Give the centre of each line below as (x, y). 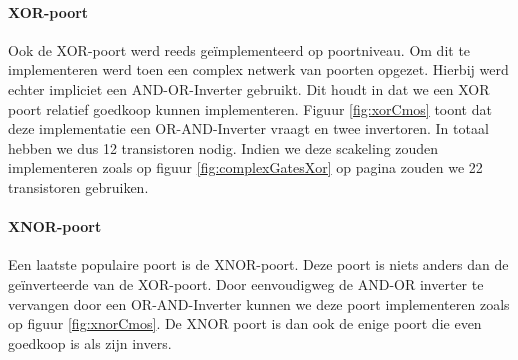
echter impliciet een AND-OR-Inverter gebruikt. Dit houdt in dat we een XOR (249, 88)
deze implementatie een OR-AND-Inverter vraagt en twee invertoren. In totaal (248, 128)
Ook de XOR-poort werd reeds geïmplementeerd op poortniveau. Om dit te (239, 49)
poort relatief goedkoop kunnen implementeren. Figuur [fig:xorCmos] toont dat (250, 108)
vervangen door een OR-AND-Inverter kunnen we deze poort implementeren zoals (259, 303)
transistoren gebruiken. (78, 186)
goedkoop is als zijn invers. (90, 342)
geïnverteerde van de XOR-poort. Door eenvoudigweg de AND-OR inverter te (246, 283)
